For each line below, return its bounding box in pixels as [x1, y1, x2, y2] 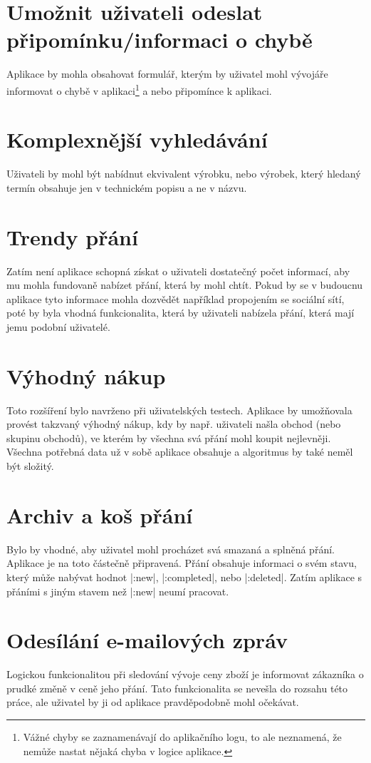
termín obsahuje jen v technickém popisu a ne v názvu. [6, 180, 247, 195]
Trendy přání [6, 222, 138, 251]
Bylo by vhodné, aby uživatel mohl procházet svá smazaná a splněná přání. [6, 541, 335, 556]
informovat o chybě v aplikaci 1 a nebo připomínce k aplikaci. [6, 81, 272, 98]
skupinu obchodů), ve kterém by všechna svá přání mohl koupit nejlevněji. [6, 430, 331, 445]
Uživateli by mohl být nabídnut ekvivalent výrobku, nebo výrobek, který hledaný [6, 166, 361, 181]
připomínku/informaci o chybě [6, 25, 313, 54]
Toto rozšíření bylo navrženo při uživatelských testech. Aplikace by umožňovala [6, 402, 352, 417]
